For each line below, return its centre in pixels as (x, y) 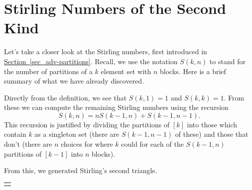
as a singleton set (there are (77, 134)
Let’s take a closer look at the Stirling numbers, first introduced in (106, 51)
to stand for (227, 61)
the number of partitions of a (48, 71)
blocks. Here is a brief (193, 71)
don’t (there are (28, 144)
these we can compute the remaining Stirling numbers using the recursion (116, 107)
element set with (126, 71)
